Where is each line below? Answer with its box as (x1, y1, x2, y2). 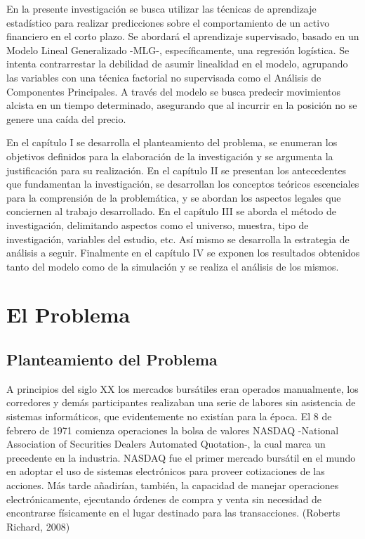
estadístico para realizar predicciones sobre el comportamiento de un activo (6, 15, 330, 30)
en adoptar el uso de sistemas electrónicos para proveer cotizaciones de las (6, 464, 325, 479)
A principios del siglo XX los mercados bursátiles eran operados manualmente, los (6, 381, 359, 396)
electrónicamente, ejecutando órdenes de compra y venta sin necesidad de (6, 491, 322, 506)
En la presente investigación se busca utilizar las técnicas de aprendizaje (6, 1, 317, 15)
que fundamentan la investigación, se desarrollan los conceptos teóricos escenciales (6, 176, 359, 191)
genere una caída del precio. (6, 111, 126, 126)
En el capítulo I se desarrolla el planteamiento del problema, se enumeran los (6, 135, 338, 150)
